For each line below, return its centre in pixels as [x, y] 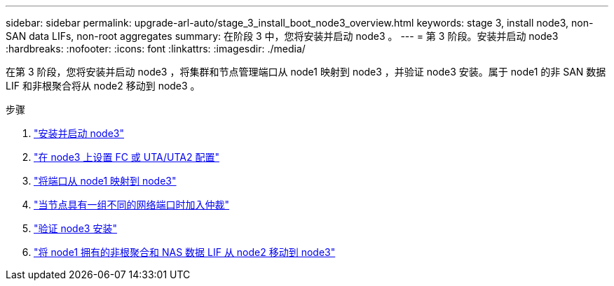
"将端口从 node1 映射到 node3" [105, 181]
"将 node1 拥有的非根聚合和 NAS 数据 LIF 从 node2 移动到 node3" [185, 252]
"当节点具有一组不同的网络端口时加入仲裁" [132, 205]
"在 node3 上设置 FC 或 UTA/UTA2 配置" [127, 157]
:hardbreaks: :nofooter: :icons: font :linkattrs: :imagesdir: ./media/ [156, 49]
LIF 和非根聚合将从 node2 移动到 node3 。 [103, 86]
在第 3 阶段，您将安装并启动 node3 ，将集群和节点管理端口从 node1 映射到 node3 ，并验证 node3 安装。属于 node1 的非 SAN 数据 [306, 72]
